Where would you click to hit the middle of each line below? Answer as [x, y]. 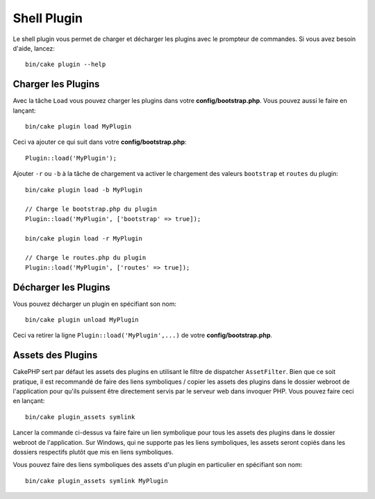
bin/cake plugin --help [66, 65]
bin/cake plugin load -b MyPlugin [84, 190]
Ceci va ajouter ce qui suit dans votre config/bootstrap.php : [100, 142]
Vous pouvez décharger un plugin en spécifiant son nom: [95, 304]
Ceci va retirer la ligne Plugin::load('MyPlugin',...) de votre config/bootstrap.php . [143, 335]
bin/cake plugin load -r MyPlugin [84, 238]
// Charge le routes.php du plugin [86, 258]
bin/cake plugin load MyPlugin [78, 126]
